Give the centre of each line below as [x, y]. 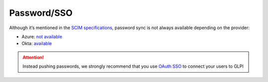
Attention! [33, 57]
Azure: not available [42, 37]
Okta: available [37, 43]
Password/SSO [41, 13]
